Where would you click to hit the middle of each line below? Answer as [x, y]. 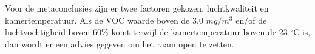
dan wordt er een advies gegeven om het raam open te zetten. [120, 43]
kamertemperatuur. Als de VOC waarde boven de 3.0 [104, 20]
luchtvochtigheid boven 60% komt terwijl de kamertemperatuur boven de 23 [146, 32]
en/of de [251, 20]
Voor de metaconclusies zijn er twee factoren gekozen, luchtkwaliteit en [137, 8]
